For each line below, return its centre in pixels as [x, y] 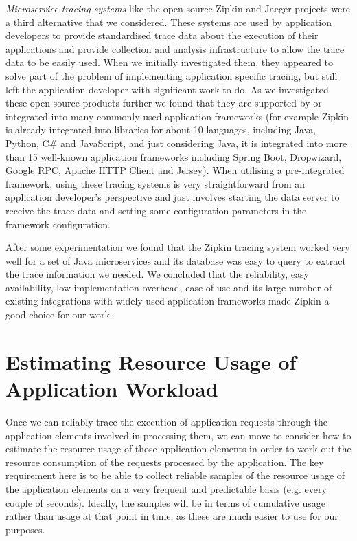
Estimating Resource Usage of [151, 361]
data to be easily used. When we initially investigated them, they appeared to [170, 62]
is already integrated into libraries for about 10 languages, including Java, [161, 130]
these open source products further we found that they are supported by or [164, 103]
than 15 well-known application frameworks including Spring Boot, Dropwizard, [174, 156]
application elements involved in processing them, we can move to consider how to [178, 435]
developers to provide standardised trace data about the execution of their [162, 35]
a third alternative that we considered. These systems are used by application [169, 22]
